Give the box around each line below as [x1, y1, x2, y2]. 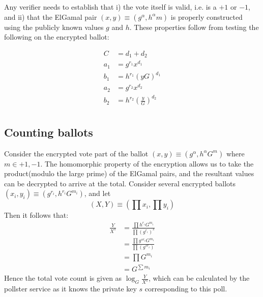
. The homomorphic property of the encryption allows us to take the [40, 158, 254, 169]
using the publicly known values [4, 21, 104, 32]
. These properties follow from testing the [129, 21, 259, 32]
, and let [84, 188, 111, 199]
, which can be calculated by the [148, 273, 250, 283]
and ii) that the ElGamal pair [4, 11, 97, 22]
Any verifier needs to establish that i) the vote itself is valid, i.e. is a [4, 2, 217, 12]
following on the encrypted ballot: [4, 31, 109, 42]
